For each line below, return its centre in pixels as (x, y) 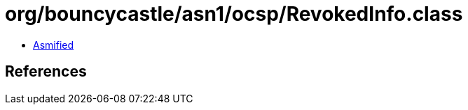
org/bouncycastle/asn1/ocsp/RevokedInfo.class (234, 14)
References (46, 72)
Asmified (54, 45)
